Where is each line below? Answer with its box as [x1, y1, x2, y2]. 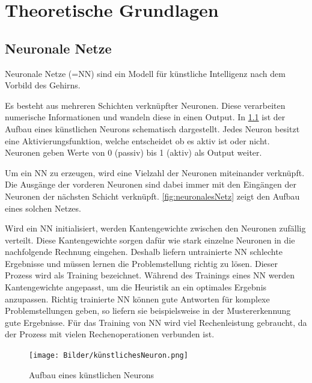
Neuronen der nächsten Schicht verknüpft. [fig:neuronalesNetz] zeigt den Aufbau [5, 189, 300, 202]
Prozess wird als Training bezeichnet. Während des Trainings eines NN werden [5, 269, 295, 281]
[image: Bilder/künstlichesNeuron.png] [29, 351, 188, 360]
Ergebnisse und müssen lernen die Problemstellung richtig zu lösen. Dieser [5, 257, 278, 269]
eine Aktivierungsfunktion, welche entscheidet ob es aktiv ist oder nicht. [5, 134, 270, 147]
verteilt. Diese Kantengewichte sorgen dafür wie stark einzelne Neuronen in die [5, 233, 295, 246]
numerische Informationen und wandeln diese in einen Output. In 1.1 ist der [5, 111, 286, 123]
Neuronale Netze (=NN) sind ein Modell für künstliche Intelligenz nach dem [5, 67, 286, 79]
